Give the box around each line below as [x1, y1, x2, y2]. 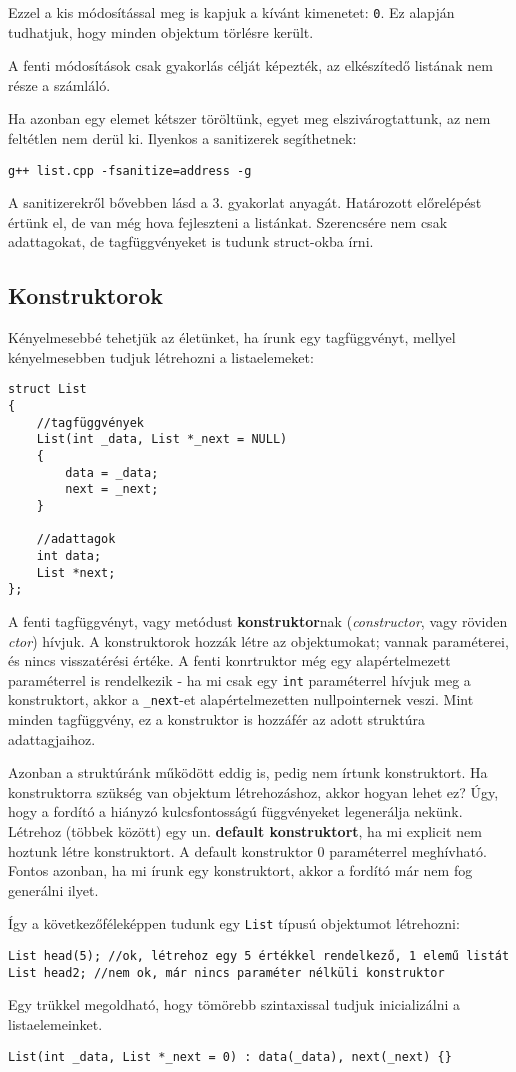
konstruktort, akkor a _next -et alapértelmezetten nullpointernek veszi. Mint [8, 689, 474, 710]
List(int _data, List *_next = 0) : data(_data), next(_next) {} [8, 1049, 452, 1064]
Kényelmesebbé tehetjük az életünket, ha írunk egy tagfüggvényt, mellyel [8, 327, 456, 348]
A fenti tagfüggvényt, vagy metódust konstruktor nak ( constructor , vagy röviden [8, 610, 508, 631]
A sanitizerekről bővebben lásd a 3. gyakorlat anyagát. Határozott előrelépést [8, 192, 482, 213]
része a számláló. [8, 74, 111, 95]
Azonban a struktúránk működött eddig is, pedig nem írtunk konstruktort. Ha [8, 762, 488, 783]
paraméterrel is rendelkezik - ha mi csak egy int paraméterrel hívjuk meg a [8, 669, 471, 690]
